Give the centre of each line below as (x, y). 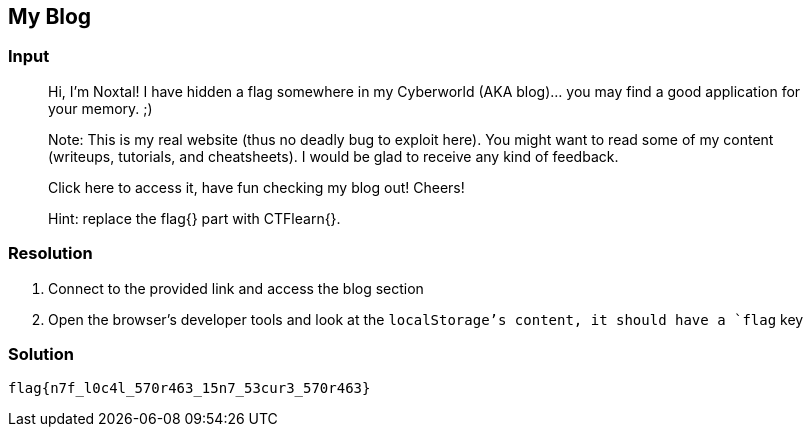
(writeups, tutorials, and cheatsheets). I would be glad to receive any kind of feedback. (333, 156)
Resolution (50, 253)
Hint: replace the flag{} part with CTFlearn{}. (194, 218)
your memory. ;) (100, 108)
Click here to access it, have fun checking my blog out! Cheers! (256, 187)
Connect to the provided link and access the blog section (236, 288)
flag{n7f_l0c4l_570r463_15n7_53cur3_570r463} (189, 388)
